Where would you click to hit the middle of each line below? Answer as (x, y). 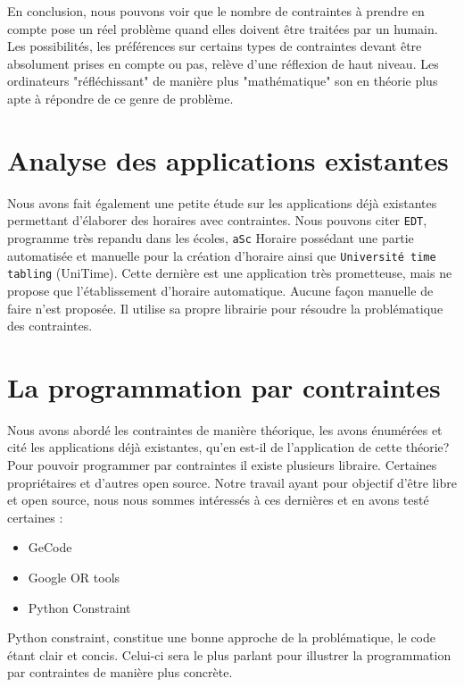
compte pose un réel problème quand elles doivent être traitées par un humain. (223, 28)
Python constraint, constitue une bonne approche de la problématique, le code (222, 637)
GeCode (50, 547)
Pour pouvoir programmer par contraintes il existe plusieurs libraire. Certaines (222, 465)
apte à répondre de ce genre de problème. (120, 98)
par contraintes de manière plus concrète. (120, 672)
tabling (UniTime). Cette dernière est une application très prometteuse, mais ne (230, 273)
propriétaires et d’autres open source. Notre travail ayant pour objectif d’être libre (232, 482)
